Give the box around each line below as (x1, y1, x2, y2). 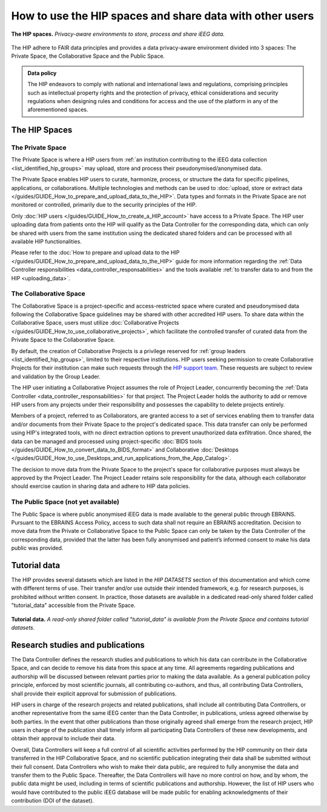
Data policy (27, 69, 57, 76)
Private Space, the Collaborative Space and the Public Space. (11, 52, 165, 60)
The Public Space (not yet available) (11, 498, 120, 506)
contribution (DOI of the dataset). (11, 797, 94, 804)
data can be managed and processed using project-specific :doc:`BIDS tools (11, 438, 202, 445)
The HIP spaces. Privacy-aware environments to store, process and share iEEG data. (11, 30, 225, 38)
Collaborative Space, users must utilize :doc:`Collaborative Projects (11, 319, 179, 326)
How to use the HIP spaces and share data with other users (11, 9, 314, 22)
